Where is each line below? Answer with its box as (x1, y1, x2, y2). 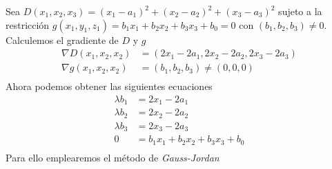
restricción (6, 17, 50, 32)
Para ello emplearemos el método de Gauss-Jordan (6, 150, 219, 164)
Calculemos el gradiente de (6, 32, 119, 47)
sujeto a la (278, 4, 322, 18)
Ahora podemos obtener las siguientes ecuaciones (6, 79, 213, 93)
